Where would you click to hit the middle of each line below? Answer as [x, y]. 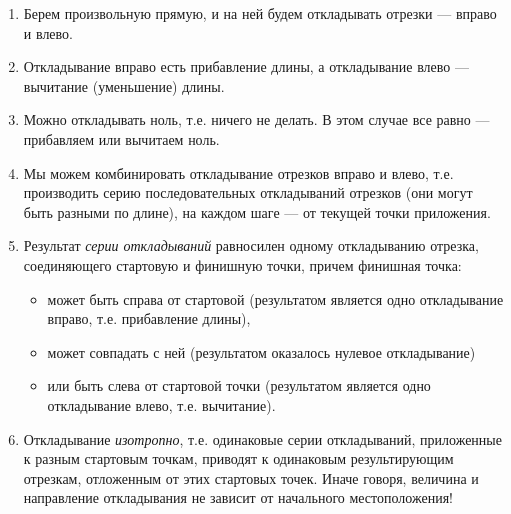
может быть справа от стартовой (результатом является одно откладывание [275, 298]
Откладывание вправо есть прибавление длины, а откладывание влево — [246, 66]
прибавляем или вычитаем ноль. [121, 138]
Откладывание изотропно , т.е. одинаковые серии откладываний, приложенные [262, 438]
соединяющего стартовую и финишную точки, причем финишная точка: [242, 264]
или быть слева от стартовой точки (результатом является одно [239, 385]
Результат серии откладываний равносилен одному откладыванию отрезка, [251, 245]
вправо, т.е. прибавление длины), [149, 318]
